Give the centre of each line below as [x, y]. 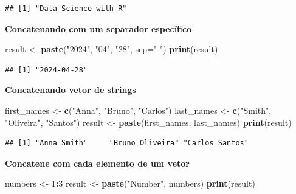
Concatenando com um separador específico [98, 28]
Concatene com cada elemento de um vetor [97, 163]
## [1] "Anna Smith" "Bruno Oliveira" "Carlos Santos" [127, 143]
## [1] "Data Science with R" [66, 9]
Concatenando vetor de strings [71, 90]
